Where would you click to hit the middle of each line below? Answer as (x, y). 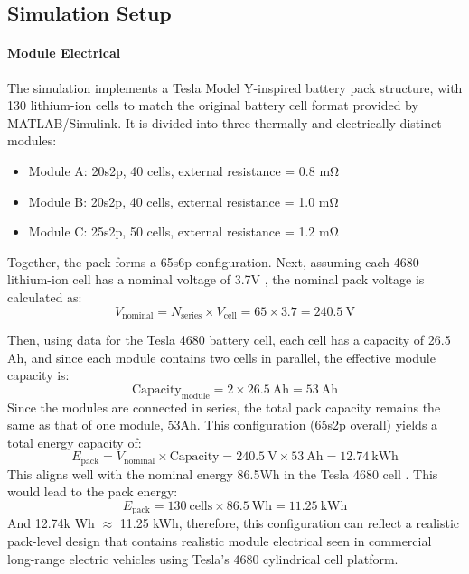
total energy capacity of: (75, 442)
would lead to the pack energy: (93, 491)
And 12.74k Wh (51, 523)
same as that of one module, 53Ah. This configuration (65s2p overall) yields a (223, 425)
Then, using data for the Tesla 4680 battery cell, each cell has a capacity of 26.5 (229, 339)
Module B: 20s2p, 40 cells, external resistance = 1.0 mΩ (183, 201)
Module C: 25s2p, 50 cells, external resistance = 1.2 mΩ (183, 231)
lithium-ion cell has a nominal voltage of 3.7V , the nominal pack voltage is (216, 279)
